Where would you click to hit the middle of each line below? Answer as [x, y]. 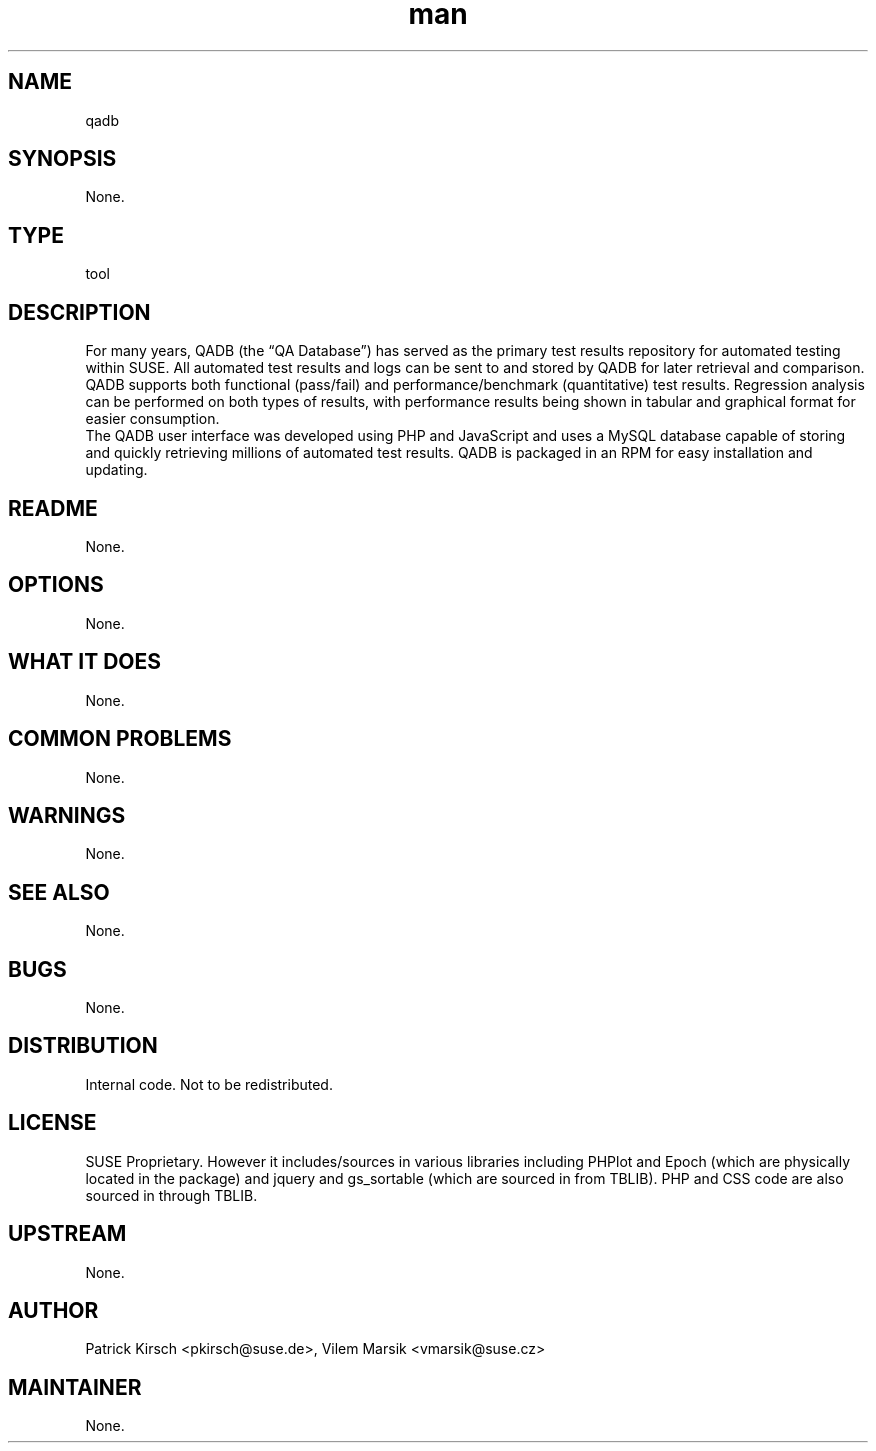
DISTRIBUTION [83, 1046]
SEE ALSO [59, 892]
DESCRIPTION [79, 312]
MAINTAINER [75, 1387]
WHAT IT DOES [85, 662]
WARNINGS [67, 815]
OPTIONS [56, 585]
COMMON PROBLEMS [120, 739]
